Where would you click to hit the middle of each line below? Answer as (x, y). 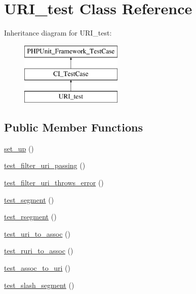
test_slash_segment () (39, 285)
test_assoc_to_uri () (37, 268)
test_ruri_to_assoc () (39, 251)
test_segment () (29, 199)
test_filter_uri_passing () (45, 165)
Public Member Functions (73, 127)
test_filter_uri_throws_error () (54, 183)
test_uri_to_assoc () (37, 233)
